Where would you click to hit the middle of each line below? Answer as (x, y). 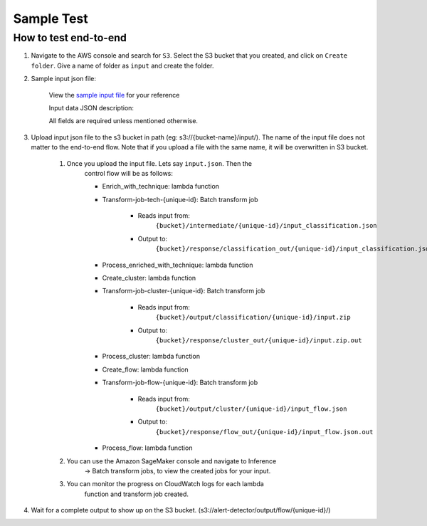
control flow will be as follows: (129, 173)
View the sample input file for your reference (114, 95)
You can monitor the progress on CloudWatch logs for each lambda (165, 484)
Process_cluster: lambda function (151, 357)
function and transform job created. (136, 494)
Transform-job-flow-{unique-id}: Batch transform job (180, 383)
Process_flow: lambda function (147, 448)
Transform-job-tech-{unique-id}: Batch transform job (180, 199)
